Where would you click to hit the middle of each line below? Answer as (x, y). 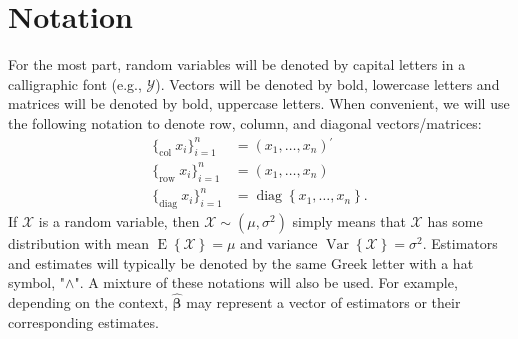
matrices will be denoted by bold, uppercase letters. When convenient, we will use (259, 103)
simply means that (349, 221)
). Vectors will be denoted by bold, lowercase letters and (327, 83)
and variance (279, 243)
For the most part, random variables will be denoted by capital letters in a (237, 64)
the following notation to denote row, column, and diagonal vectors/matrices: (245, 122)
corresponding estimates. (83, 321)
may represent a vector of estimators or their (323, 302)
